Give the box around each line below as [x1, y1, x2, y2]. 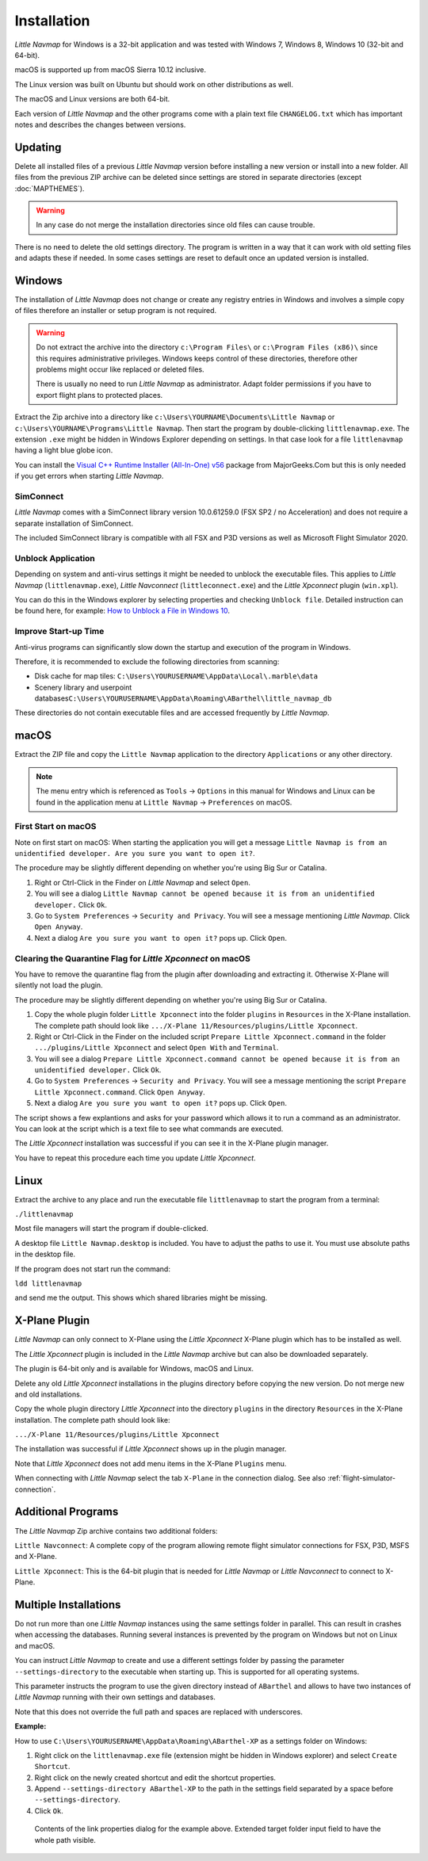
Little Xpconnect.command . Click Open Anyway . [34, 1087, 205, 1097]
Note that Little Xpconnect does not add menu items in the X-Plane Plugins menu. [14, 1458, 287, 1468]
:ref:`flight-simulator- [327, 1473, 396, 1483]
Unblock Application [14, 552, 95, 564]
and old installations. [14, 1389, 82, 1399]
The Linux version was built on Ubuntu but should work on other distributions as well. [14, 79, 293, 89]
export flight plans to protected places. [36, 390, 163, 399]
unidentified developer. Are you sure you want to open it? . [14, 849, 255, 858]
